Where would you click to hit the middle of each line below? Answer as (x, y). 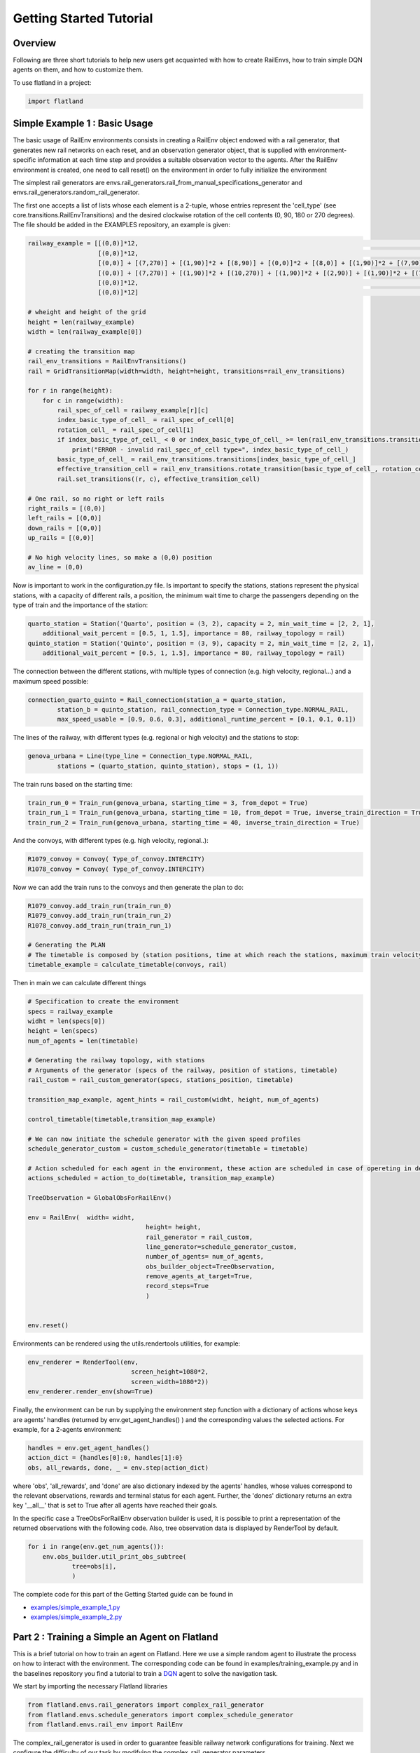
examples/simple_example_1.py (75, 1607)
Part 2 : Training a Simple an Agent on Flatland (115, 1637)
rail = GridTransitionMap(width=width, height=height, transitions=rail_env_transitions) (187, 371)
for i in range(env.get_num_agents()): (96, 1547)
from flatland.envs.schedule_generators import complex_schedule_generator (161, 1715)
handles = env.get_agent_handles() (89, 1448)
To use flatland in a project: (52, 82)
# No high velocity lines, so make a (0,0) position (120, 557)
